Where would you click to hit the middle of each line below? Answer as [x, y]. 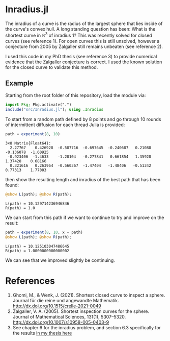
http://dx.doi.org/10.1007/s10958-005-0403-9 [61, 322]
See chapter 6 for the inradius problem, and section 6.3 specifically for [87, 327]
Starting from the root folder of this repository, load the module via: [76, 95]
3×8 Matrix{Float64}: [28, 143]
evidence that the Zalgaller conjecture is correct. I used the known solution [84, 62]
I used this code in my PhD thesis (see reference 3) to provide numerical [81, 56]
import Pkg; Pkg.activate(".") [38, 105]
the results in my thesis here [42, 333]
